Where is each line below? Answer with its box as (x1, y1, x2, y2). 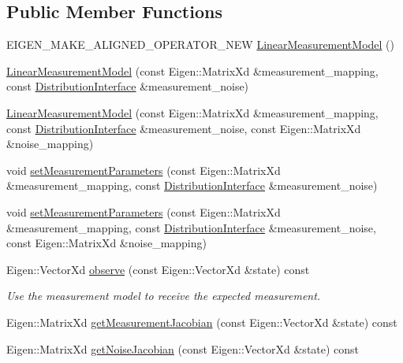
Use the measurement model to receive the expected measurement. (6, 287, 321, 304)
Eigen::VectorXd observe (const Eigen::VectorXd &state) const (6, 261, 310, 277)
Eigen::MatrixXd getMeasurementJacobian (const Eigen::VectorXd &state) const (6, 313, 397, 330)
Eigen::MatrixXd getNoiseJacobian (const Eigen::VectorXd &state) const (6, 340, 360, 357)
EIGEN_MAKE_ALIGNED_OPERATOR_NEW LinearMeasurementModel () (6, 36, 394, 53)
